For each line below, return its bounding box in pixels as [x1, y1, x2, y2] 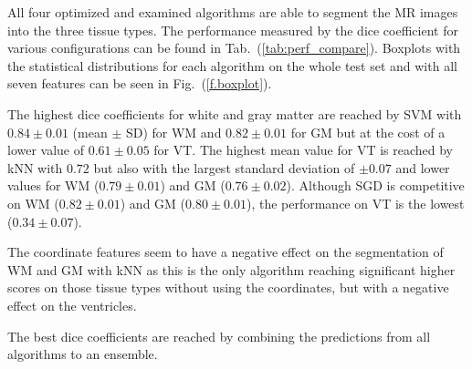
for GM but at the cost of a [290, 122, 446, 141]
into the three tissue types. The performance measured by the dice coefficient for [7, 20, 458, 39]
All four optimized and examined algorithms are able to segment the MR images [7, 3, 458, 21]
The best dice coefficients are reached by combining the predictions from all [7, 326, 431, 345]
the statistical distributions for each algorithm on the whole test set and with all [7, 56, 457, 75]
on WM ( [7, 193, 59, 212]
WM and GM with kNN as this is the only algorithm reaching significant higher [7, 260, 456, 279]
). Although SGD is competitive [286, 176, 465, 195]
